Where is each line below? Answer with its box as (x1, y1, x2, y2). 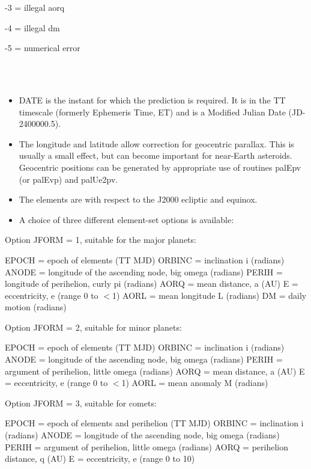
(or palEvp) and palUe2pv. (19, 173, 118, 185)
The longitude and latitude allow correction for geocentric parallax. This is (19, 137, 294, 150)
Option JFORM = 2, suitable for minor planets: (5, 320, 182, 333)
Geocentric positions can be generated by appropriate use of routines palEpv (19, 161, 301, 173)
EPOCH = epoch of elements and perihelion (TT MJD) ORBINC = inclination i (5, 417, 304, 429)
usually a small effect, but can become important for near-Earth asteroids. (19, 149, 292, 162)
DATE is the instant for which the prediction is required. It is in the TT (19, 93, 286, 106)
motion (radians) (5, 301, 67, 313)
